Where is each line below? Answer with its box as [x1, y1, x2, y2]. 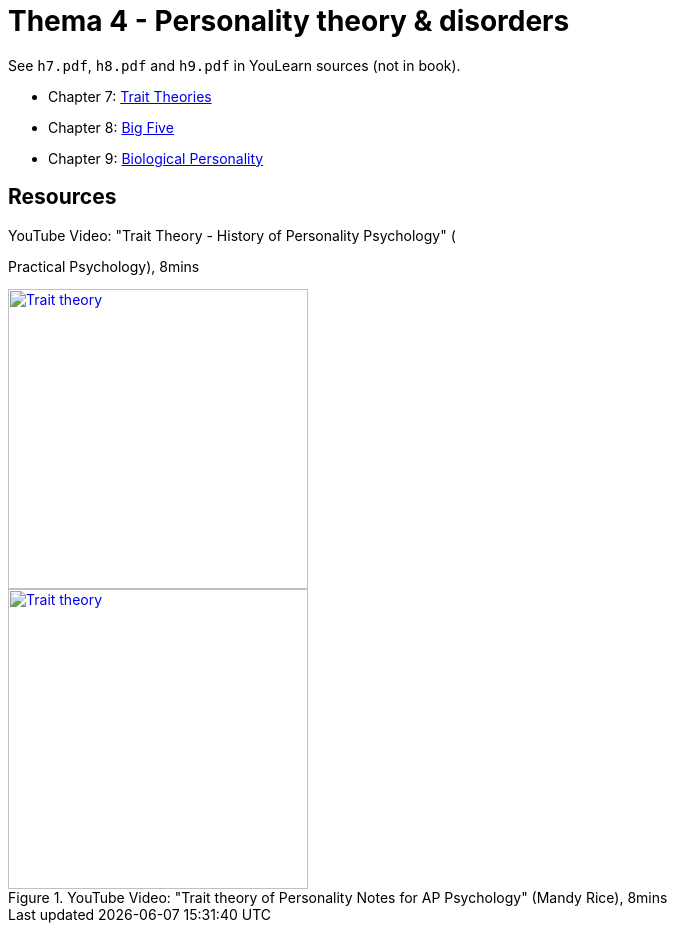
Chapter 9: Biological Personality [48, 149, 264, 167]
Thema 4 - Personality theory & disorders [8, 4, 570, 38]
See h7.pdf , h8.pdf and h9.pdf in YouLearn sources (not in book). [8, 56, 461, 74]
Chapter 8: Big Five [48, 118, 174, 136]
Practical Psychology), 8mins [8, 257, 200, 275]
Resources [8, 184, 117, 210]
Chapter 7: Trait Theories [48, 87, 212, 105]
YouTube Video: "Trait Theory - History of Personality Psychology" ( [8, 226, 456, 244]
